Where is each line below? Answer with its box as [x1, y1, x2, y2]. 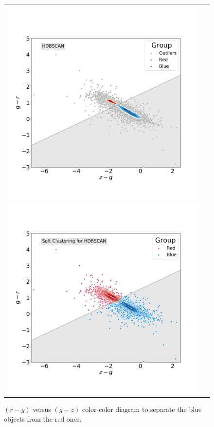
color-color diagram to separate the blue [82, 404, 202, 414]
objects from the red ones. [4, 414, 82, 424]
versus [33, 404, 51, 414]
